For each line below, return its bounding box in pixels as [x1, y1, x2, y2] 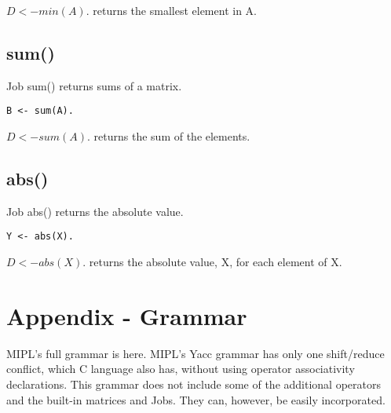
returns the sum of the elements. [93, 128, 250, 144]
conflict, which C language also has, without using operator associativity [6, 360, 355, 377]
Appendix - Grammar [6, 299, 247, 331]
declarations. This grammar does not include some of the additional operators [6, 376, 381, 392]
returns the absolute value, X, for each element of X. [89, 254, 342, 270]
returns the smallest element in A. [93, 2, 257, 18]
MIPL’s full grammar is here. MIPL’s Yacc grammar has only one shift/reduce [6, 345, 385, 361]
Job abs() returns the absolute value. [6, 203, 184, 219]
